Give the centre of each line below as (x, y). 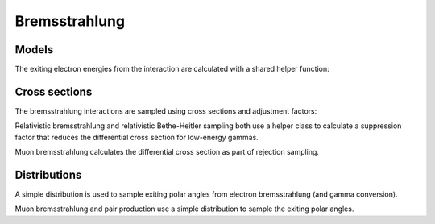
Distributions (48, 174)
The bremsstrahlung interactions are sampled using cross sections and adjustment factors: (166, 111)
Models (34, 50)
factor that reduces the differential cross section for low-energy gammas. (137, 137)
